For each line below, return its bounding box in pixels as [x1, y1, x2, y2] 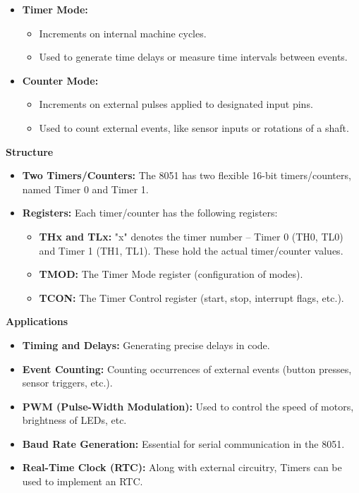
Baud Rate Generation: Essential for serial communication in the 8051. [22, 436, 345, 451]
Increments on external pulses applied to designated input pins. [39, 97, 313, 111]
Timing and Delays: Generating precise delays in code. [22, 337, 270, 352]
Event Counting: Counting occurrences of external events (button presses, [22, 361, 352, 376]
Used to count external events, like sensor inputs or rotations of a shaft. [39, 120, 349, 135]
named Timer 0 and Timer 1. [22, 181, 149, 196]
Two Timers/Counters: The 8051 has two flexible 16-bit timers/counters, [22, 168, 351, 183]
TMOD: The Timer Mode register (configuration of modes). [39, 267, 303, 281]
